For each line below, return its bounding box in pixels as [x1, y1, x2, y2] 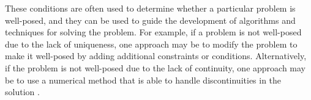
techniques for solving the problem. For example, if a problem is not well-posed [5, 26, 302, 38]
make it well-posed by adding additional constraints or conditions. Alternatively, [5, 49, 307, 62]
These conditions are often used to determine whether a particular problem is [5, 2, 296, 14]
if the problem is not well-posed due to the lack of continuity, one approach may [5, 61, 306, 74]
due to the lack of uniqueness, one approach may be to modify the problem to [5, 37, 298, 50]
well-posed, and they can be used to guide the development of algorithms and [5, 13, 296, 26]
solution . [5, 85, 40, 98]
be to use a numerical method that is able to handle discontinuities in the [5, 73, 282, 86]
